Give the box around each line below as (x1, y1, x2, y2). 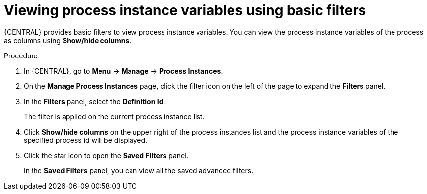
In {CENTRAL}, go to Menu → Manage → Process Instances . (24, 66, 223, 75)
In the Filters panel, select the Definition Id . (24, 97, 165, 106)
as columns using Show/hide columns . (4, 36, 131, 45)
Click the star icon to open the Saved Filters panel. (24, 151, 189, 160)
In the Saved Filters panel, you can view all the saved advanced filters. (24, 166, 254, 175)
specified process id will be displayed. (24, 136, 148, 144)
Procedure (4, 51, 38, 60)
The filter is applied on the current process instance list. (24, 112, 205, 121)
